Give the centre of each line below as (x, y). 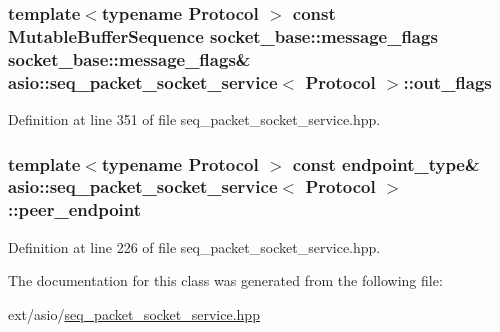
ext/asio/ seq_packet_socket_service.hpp (134, 313)
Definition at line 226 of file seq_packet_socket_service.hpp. (194, 246)
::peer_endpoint (75, 209)
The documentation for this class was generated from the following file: (225, 280)
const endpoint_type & (386, 163)
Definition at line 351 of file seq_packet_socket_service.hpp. (194, 118)
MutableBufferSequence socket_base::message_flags (223, 35)
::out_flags (447, 81)
